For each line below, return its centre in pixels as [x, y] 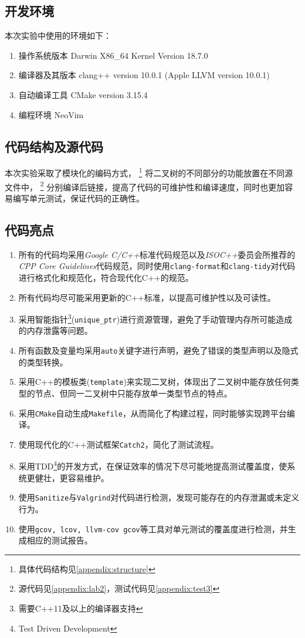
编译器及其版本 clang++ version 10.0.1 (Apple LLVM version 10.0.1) [144, 75]
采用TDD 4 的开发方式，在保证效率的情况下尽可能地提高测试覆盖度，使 [153, 465]
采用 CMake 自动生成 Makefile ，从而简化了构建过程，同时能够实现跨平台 [152, 413]
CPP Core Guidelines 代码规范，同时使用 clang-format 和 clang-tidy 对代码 [157, 266]
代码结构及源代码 [54, 146]
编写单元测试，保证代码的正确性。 [78, 198]
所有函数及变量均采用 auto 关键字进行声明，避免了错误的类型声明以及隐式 [158, 350]
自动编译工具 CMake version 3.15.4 [83, 94]
